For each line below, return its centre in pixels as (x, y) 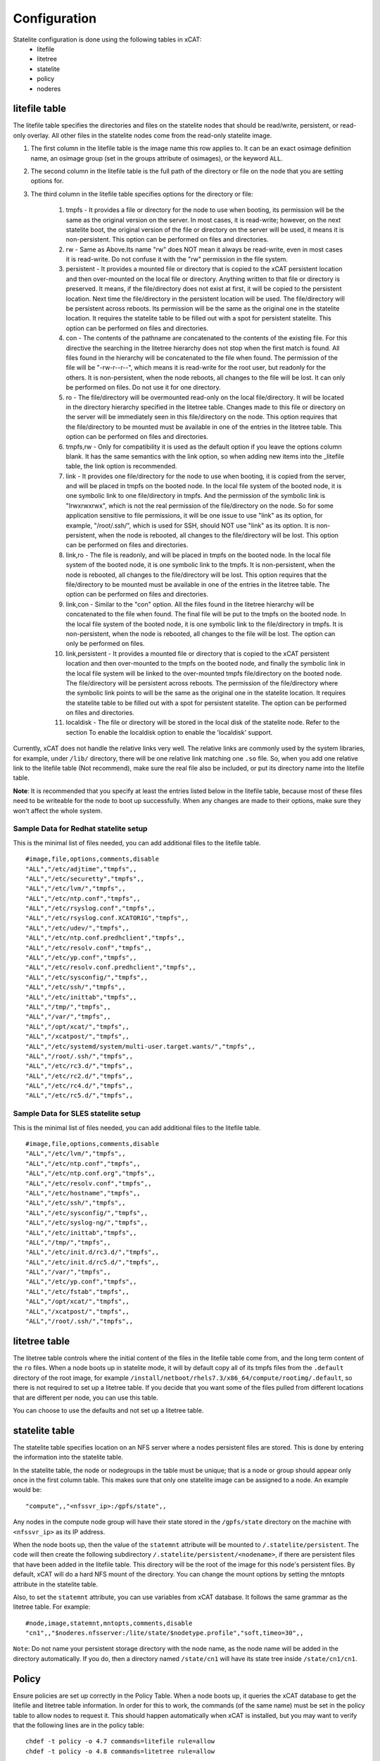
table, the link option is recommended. (121, 466)
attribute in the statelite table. (56, 1584)
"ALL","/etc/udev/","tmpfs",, (78, 928)
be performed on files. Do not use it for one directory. (143, 387)
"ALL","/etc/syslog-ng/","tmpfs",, (87, 1223)
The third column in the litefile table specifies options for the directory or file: (142, 194)
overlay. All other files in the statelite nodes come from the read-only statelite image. (150, 135)
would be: (27, 1490)
